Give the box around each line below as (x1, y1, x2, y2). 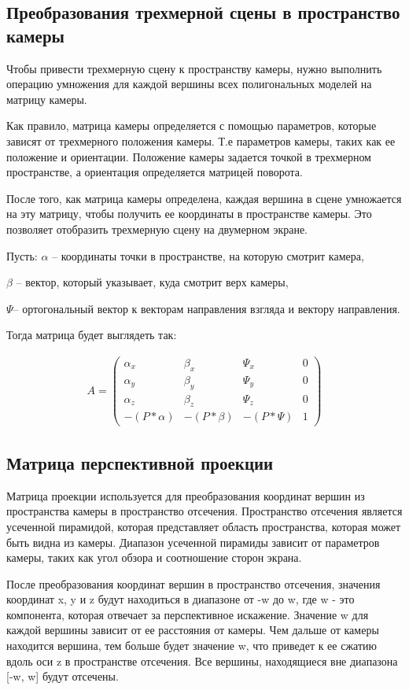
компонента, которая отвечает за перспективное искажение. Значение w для (6, 606, 369, 622)
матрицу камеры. (6, 90, 87, 107)
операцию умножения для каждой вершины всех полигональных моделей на (6, 76, 372, 92)
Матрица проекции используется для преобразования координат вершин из (6, 487, 365, 504)
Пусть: (6, 247, 38, 264)
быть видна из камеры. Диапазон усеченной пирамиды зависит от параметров (6, 533, 380, 550)
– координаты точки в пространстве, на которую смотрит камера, (52, 247, 364, 264)
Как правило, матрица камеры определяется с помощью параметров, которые (6, 117, 377, 134)
